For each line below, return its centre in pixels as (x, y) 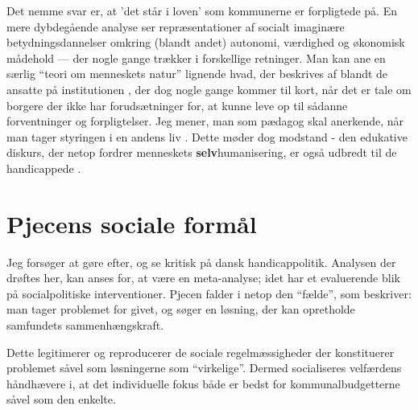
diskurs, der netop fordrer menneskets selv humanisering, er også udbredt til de (202, 152)
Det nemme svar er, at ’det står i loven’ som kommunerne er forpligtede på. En (202, 10)
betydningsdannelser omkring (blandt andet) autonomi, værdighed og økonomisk (206, 42)
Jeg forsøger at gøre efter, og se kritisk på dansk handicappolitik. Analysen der (201, 262)
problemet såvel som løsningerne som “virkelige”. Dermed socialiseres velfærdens (204, 368)
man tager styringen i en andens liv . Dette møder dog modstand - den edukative (207, 136)
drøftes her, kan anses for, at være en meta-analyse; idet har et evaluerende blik (203, 278)
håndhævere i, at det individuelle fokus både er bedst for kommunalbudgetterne (203, 383)
